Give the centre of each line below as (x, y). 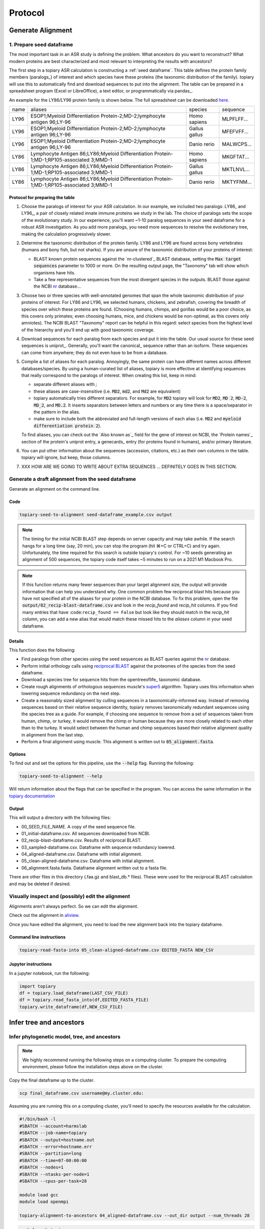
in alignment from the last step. (53, 734)
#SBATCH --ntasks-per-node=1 (54, 1174)
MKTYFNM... (237, 182)
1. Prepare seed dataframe (41, 44)
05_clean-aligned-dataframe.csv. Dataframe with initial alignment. (88, 861)
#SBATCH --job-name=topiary (53, 1133)
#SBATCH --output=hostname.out (57, 1140)
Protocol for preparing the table (42, 197)
